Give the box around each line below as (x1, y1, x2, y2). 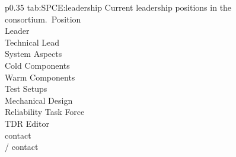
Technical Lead (5, 36, 59, 48)
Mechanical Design (5, 94, 73, 106)
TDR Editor (5, 117, 49, 129)
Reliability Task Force (5, 105, 85, 118)
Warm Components (5, 71, 75, 83)
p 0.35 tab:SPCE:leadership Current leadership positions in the (5, 1, 232, 13)
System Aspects (5, 47, 62, 60)
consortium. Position (5, 12, 81, 25)
